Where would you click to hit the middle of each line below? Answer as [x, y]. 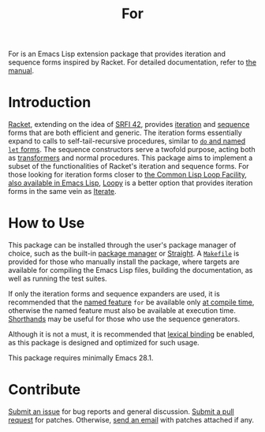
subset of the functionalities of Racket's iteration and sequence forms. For [129, 166]
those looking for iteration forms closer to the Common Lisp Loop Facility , [127, 175]
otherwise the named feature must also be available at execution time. [122, 311]
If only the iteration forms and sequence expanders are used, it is [114, 294]
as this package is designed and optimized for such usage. [104, 343]
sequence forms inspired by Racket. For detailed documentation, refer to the [132, 62]
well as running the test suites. [58, 279]
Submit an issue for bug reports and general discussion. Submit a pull [121, 412]
